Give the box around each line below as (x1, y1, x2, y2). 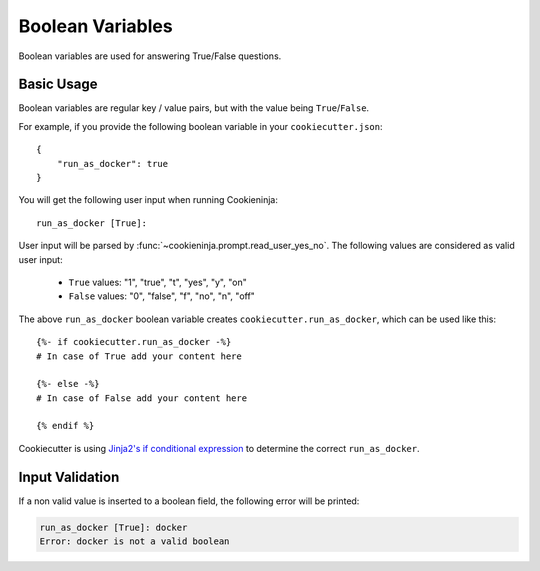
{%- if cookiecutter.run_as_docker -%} (36, 336, 232, 348)
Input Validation (18, 468, 120, 485)
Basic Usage (18, 76, 98, 93)
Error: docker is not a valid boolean (39, 536, 230, 547)
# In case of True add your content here (36, 350, 242, 362)
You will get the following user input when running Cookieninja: (18, 194, 279, 206)
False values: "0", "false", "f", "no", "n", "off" (68, 290, 255, 302)
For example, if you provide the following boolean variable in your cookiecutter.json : (18, 120, 384, 132)
